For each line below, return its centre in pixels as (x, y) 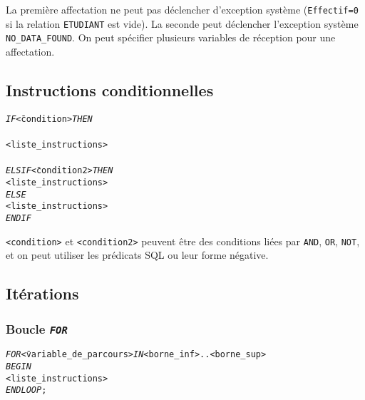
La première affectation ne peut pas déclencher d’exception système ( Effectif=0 (182, 9)
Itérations (42, 293)
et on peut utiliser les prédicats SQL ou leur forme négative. (137, 255)
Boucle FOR (37, 328)
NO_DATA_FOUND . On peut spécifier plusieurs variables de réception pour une (171, 37)
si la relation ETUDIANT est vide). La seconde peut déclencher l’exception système (182, 23)
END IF (19, 218)
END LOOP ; (26, 390)
